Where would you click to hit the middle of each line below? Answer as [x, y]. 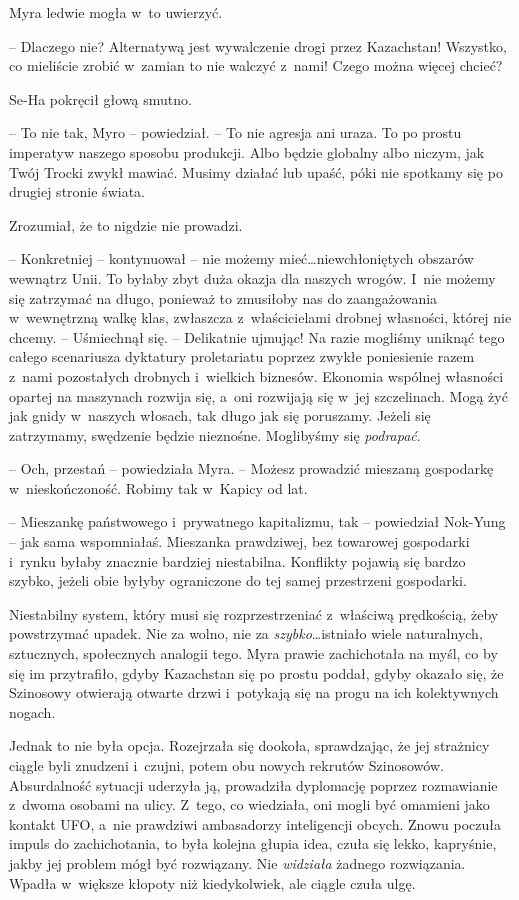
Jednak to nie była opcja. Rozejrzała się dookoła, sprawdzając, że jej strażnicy [249, 745]
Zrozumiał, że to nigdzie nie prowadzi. [126, 224]
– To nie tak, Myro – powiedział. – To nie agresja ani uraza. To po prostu [235, 132]
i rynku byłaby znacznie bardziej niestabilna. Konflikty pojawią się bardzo [237, 560]
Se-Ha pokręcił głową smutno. [100, 98]
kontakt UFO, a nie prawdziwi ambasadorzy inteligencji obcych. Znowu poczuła [255, 823]
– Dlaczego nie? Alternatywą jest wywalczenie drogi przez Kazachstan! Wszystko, [258, 45]
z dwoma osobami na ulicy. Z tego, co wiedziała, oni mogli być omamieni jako [249, 804]
